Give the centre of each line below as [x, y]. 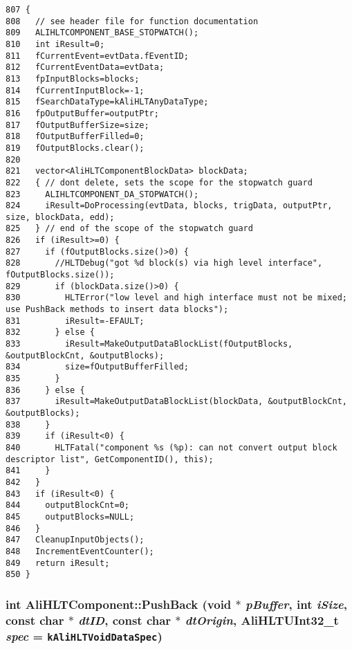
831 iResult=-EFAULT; [75, 321]
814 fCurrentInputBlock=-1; [75, 90]
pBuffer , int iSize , [296, 604]
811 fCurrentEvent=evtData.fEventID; [97, 56]
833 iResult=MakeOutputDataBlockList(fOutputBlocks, [149, 344]
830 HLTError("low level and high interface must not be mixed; [176, 298]
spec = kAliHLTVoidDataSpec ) [84, 636]
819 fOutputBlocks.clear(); [75, 148]
